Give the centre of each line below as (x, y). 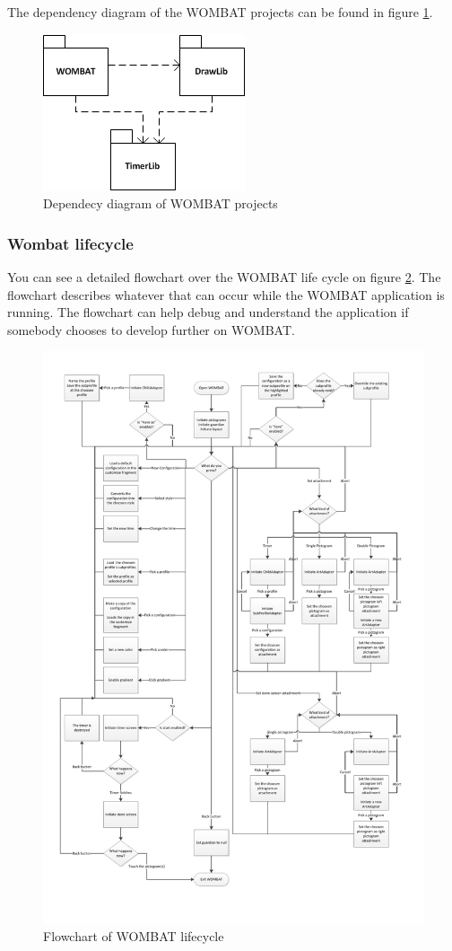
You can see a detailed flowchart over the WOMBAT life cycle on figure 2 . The (224, 277)
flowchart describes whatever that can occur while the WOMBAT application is (226, 294)
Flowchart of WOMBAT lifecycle (134, 935)
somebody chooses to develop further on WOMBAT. (151, 329)
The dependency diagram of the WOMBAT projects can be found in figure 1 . (220, 12)
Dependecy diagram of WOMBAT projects (161, 203)
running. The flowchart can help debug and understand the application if (208, 312)
